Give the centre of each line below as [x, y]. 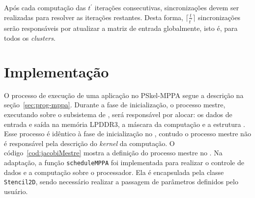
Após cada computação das [45, 7]
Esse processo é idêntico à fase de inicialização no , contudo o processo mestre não [127, 134]
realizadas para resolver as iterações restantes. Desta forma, [94, 17]
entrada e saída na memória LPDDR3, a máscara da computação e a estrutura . [125, 124]
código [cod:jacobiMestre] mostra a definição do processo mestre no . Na [113, 153]
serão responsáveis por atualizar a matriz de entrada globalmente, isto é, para [121, 28]
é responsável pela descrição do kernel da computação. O [89, 143]
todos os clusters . [30, 38]
